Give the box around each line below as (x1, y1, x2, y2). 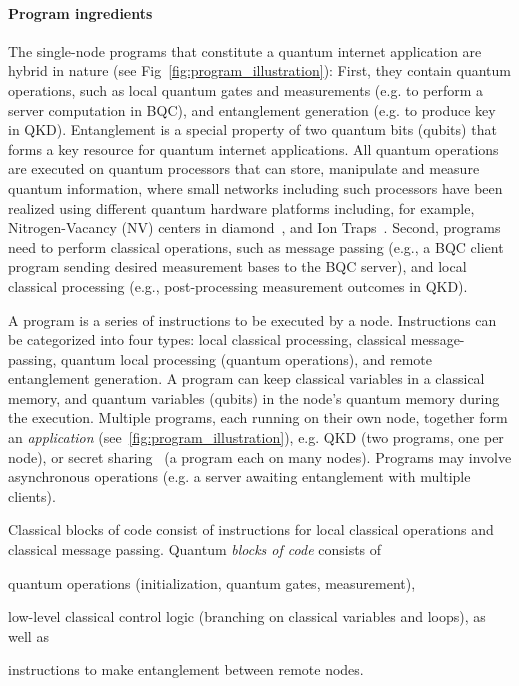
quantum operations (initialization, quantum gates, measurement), (8, 572, 416, 593)
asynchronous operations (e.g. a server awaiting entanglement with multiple (8, 466, 471, 487)
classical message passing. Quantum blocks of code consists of (8, 539, 382, 560)
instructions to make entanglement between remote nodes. (8, 659, 364, 680)
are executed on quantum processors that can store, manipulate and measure (8, 158, 480, 179)
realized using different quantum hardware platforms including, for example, (8, 197, 475, 218)
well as (8, 625, 49, 646)
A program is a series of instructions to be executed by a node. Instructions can (8, 309, 497, 330)
